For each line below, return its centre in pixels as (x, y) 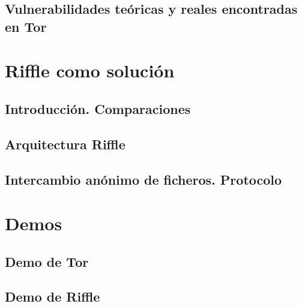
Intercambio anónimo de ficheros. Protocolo (143, 179)
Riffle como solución (90, 70)
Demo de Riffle (53, 297)
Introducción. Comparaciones (98, 108)
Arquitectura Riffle (65, 144)
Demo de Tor (47, 261)
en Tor (26, 26)
